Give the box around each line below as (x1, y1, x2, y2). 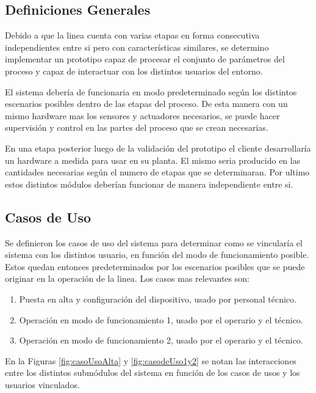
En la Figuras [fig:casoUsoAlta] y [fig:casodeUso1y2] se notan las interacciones (5, 354, 296, 367)
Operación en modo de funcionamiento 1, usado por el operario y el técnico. (19, 313, 303, 326)
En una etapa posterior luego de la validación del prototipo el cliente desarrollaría (5, 141, 311, 154)
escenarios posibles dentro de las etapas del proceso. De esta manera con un (5, 97, 288, 110)
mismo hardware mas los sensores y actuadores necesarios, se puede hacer (5, 109, 280, 122)
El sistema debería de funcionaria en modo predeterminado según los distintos (5, 85, 297, 98)
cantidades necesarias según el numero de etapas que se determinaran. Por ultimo (5, 166, 310, 178)
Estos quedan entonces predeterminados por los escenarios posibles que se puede (5, 260, 305, 273)
